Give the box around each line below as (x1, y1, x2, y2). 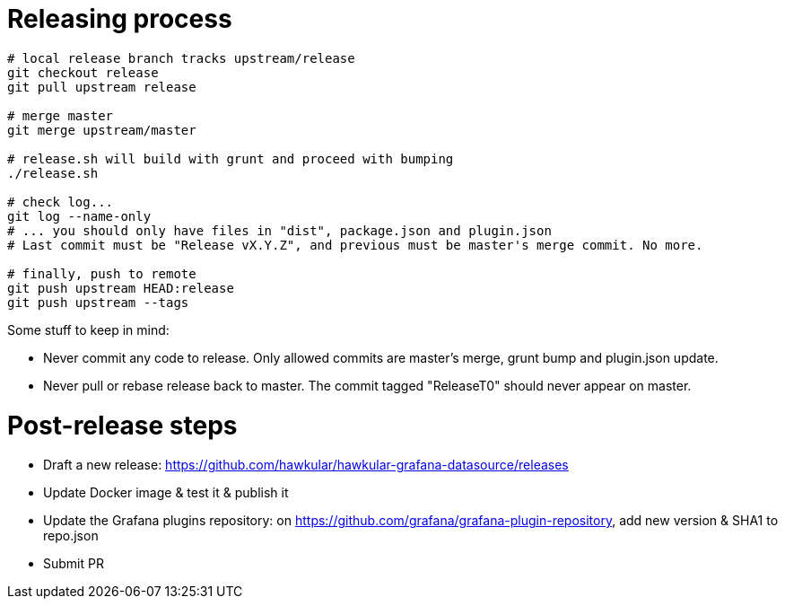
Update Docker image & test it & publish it (43, 485, 289, 501)
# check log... (7, 194, 114, 209)
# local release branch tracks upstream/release (7, 50, 355, 66)
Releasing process (7, 4, 232, 34)
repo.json (43, 528, 99, 544)
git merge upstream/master (7, 122, 196, 137)
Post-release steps (7, 409, 238, 441)
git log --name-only (7, 208, 152, 224)
